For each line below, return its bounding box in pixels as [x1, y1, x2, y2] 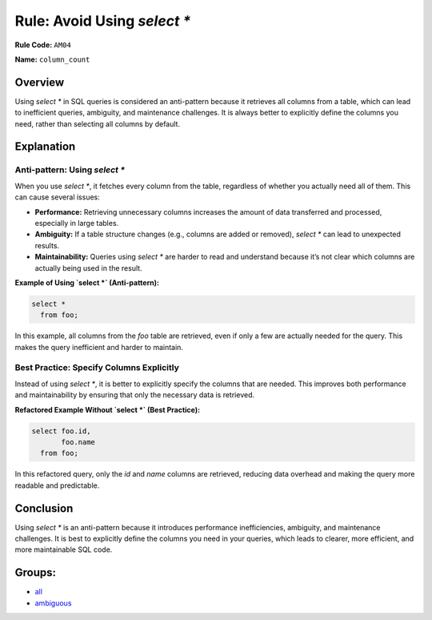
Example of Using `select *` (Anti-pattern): [14, 277, 160, 288]
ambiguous [34, 598, 72, 608]
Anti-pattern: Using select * [14, 164, 126, 175]
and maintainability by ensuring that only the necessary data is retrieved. [14, 390, 255, 400]
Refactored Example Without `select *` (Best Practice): [14, 405, 200, 414]
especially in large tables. [34, 218, 119, 227]
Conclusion [14, 501, 74, 515]
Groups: [14, 566, 56, 580]
